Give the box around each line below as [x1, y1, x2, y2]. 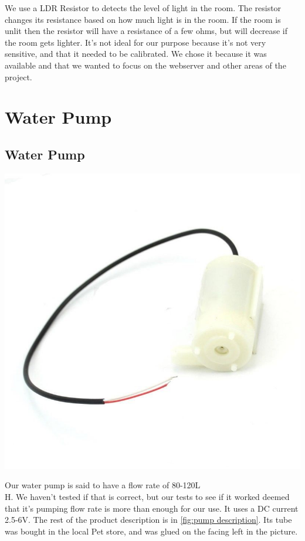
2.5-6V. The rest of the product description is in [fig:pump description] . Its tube [5, 513, 292, 526]
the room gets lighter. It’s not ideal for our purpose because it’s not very [5, 36, 266, 48]
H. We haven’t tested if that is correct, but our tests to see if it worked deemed [5, 490, 290, 502]
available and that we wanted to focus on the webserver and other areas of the [5, 59, 286, 71]
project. [5, 70, 32, 83]
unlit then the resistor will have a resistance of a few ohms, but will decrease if [5, 25, 288, 37]
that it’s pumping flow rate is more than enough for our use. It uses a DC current [5, 502, 299, 514]
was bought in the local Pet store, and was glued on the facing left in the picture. [5, 525, 298, 537]
